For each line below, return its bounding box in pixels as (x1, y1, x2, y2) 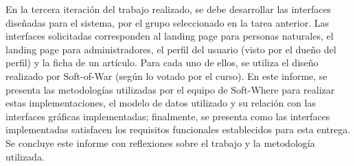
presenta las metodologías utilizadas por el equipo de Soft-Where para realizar (5, 82, 335, 96)
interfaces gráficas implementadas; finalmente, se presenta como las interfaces (5, 109, 330, 123)
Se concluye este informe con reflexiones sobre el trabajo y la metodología (5, 135, 315, 150)
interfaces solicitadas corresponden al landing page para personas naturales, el (5, 29, 334, 43)
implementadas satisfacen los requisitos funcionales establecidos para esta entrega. (5, 122, 351, 137)
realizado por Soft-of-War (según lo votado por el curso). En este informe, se (5, 68, 328, 83)
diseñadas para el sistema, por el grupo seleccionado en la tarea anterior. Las (5, 15, 330, 29)
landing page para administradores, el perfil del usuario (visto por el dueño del (5, 42, 336, 56)
